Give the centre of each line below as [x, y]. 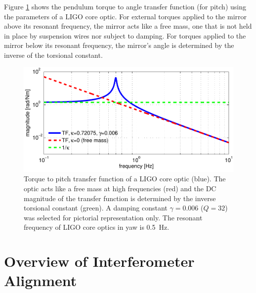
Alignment [41, 280]
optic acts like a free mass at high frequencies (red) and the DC [120, 188]
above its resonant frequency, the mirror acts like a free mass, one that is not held [128, 26]
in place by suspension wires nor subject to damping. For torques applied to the [125, 35]
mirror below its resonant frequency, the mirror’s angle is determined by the [119, 45]
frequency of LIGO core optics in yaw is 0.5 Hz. [97, 227]
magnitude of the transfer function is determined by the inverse [120, 198]
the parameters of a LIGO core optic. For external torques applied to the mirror [125, 16]
